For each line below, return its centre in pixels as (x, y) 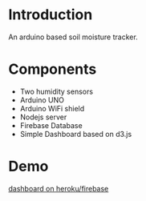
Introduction (51, 15)
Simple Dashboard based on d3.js (76, 134)
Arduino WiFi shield (52, 108)
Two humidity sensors (57, 91)
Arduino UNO (42, 100)
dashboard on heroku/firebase (59, 188)
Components (53, 69)
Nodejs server (43, 117)
